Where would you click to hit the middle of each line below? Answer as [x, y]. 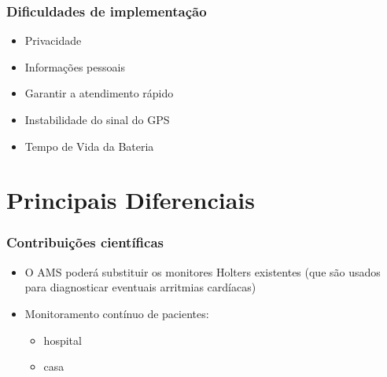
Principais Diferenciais [131, 200]
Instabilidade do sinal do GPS [97, 119]
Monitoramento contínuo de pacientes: [117, 313]
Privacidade [53, 40]
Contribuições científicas [85, 242]
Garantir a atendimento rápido [99, 93]
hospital [63, 340]
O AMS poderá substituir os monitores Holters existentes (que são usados [203, 271]
